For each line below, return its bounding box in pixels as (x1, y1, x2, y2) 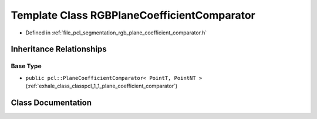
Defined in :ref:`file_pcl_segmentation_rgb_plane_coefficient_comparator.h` (25, 29, 207, 36)
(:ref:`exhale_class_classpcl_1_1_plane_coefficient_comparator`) (25, 82, 178, 90)
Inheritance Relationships (11, 44, 107, 54)
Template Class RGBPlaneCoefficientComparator (11, 9, 255, 22)
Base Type (11, 62, 42, 70)
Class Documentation (11, 97, 92, 107)
